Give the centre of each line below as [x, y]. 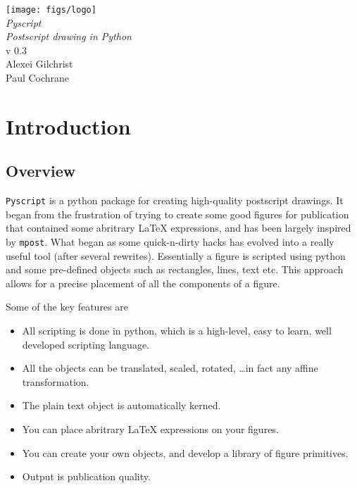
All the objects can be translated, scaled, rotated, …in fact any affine [170, 368]
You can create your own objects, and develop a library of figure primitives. [185, 452]
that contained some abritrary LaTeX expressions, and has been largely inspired [178, 228]
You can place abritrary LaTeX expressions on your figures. [150, 429]
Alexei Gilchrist [39, 64]
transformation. [56, 381]
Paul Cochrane [38, 78]
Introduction [68, 126]
